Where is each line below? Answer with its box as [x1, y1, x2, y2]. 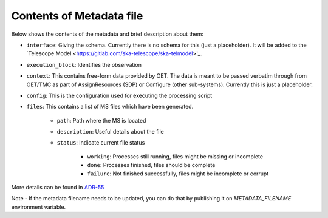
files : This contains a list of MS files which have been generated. [26, 103, 194, 111]
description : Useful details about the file [56, 128, 164, 135]
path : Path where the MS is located [56, 117, 146, 124]
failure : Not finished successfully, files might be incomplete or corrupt [87, 170, 269, 177]
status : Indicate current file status [56, 139, 145, 146]
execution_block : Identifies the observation [26, 61, 142, 68]
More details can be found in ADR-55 [11, 184, 104, 191]
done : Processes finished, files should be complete [87, 162, 216, 169]
